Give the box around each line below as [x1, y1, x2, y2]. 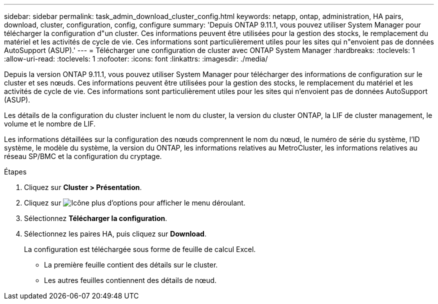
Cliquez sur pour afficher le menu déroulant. [24, 198, 245, 207]
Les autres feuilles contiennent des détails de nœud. [44, 276, 217, 284]
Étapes [4, 167, 27, 176]
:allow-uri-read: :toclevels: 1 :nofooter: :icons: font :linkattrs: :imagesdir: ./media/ [4, 54, 268, 63]
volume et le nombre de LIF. [4, 119, 96, 128]
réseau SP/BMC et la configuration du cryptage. [4, 152, 162, 160]
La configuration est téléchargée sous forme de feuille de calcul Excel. [24, 245, 256, 253]
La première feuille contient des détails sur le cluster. [44, 260, 218, 269]
